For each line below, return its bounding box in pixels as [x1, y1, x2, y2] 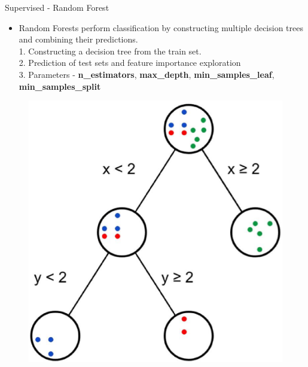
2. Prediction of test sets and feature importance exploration [19, 56, 241, 69]
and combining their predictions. [19, 33, 138, 46]
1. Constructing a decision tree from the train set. [19, 44, 202, 57]
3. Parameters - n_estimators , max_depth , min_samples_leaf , [19, 68, 275, 80]
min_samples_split [19, 80, 101, 92]
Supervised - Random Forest [5, 1, 109, 13]
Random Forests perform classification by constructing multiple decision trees [19, 21, 303, 34]
